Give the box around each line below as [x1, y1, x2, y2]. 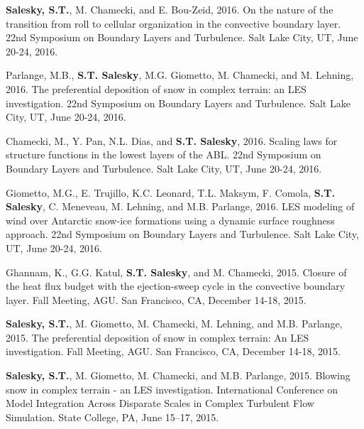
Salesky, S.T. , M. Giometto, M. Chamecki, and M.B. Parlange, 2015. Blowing [6, 368, 351, 383]
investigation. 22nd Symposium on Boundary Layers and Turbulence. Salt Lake [6, 95, 351, 110]
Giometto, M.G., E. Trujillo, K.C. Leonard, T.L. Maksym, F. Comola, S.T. [6, 185, 335, 200]
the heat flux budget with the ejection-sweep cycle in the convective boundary [6, 278, 346, 293]
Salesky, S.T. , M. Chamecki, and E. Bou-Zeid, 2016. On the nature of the [6, 2, 333, 16]
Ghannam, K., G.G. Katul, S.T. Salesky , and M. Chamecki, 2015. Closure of [6, 264, 347, 279]
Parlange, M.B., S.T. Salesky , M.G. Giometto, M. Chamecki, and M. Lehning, [6, 67, 354, 82]
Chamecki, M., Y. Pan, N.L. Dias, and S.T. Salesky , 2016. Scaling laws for [6, 133, 338, 148]
